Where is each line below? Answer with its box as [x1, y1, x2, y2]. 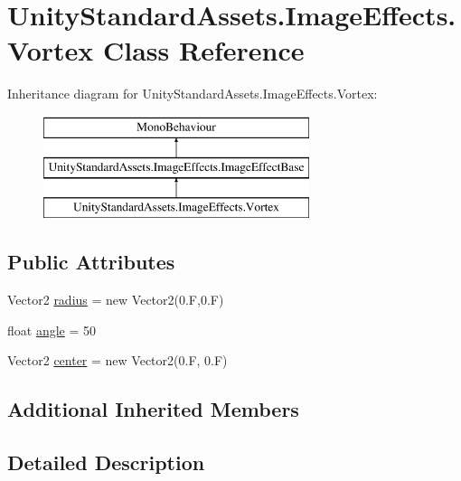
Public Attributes [7, 248, 175, 276]
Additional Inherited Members [7, 395, 299, 423]
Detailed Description [7, 448, 205, 476]
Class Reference [103, 32, 305, 69]
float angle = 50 [7, 320, 97, 339]
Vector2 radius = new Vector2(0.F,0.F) [7, 290, 224, 309]
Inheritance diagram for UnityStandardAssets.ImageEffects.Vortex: [7, 84, 378, 103]
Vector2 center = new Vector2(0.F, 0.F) [7, 351, 228, 370]
